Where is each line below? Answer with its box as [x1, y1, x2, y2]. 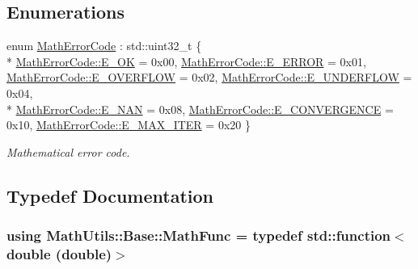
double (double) [6, 243, 112, 263]
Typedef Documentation [6, 183, 213, 208]
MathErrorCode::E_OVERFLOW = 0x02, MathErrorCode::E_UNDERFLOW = [6, 69, 412, 86]
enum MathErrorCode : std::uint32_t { [6, 37, 202, 54]
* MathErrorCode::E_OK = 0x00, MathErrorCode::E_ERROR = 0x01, [6, 53, 366, 69]
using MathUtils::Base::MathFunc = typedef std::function [6, 225, 391, 246]
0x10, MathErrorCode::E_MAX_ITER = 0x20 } [6, 116, 251, 133]
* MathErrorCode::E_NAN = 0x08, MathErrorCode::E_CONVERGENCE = [6, 100, 394, 117]
